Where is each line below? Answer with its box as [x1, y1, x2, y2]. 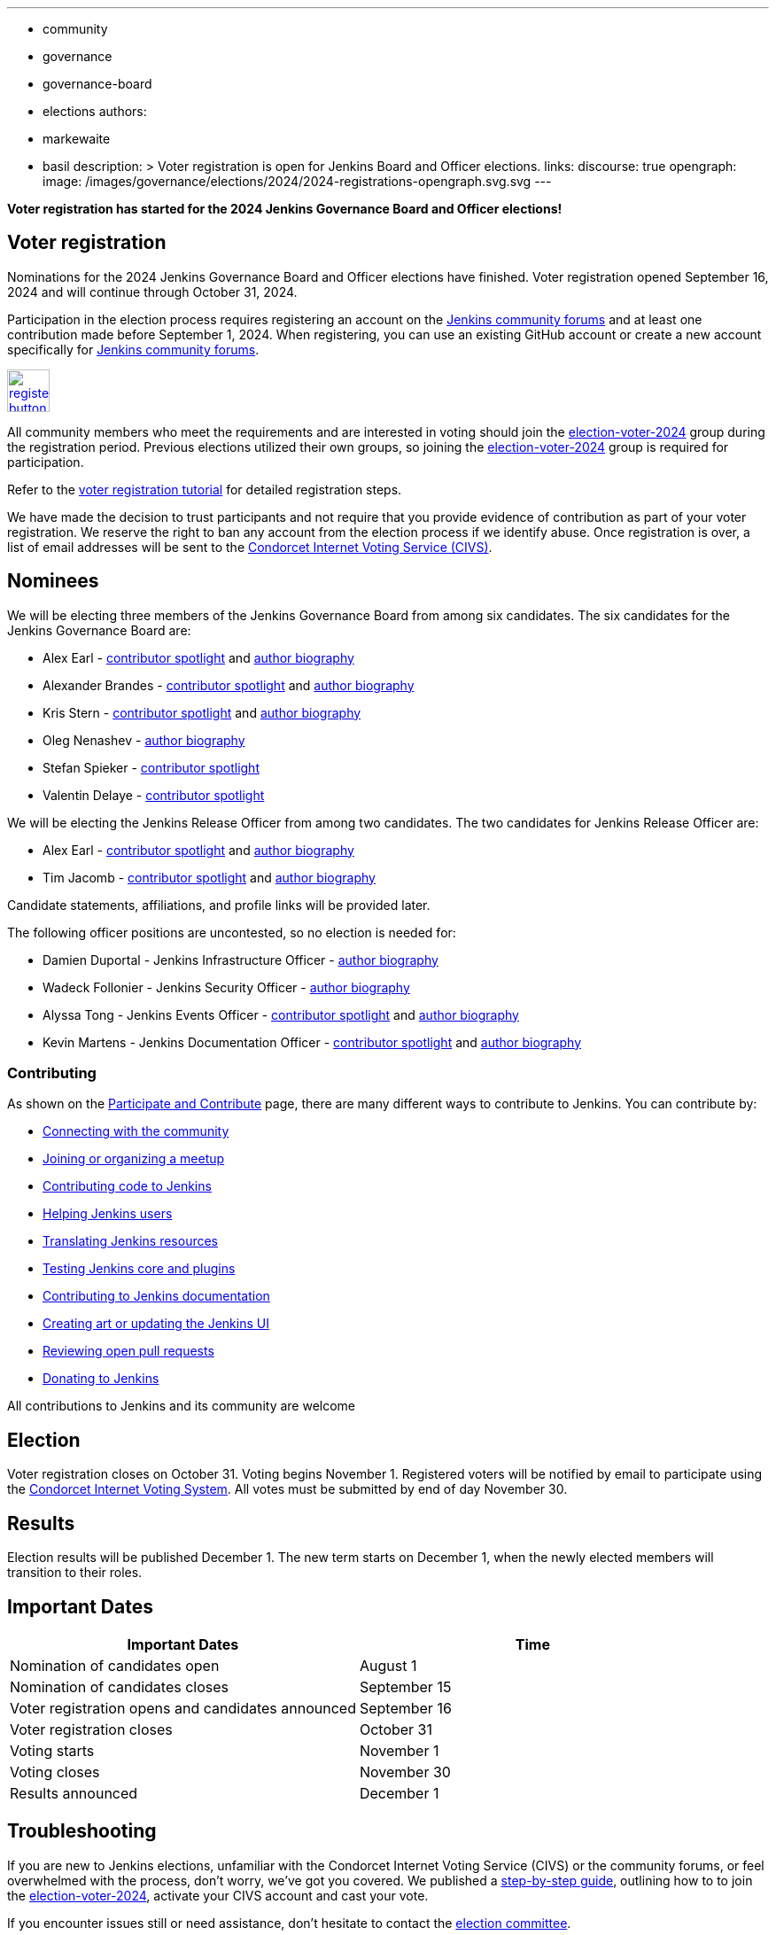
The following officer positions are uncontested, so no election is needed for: [7, 924, 456, 940]
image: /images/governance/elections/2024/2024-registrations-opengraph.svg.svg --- [43, 174, 552, 189]
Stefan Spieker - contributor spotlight [43, 759, 260, 775]
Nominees [7, 570, 99, 593]
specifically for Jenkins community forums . [7, 341, 260, 357]
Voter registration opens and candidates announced [10, 1698, 356, 1717]
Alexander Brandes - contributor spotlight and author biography [43, 677, 415, 693]
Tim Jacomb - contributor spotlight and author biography [43, 869, 376, 885]
